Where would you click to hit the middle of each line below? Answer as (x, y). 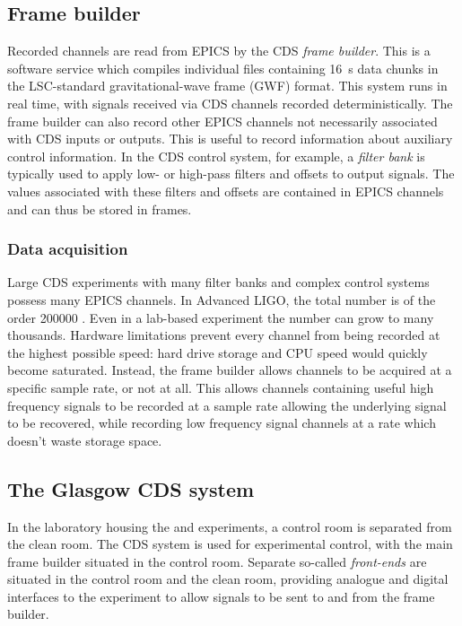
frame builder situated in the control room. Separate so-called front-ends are (217, 561)
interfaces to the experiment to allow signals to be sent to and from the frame (221, 596)
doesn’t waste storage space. (85, 440)
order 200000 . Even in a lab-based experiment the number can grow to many (221, 317)
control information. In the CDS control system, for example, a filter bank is (216, 156)
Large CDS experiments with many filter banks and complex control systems (218, 282)
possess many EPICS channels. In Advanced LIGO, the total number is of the (222, 299)
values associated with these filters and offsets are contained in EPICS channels (226, 191)
